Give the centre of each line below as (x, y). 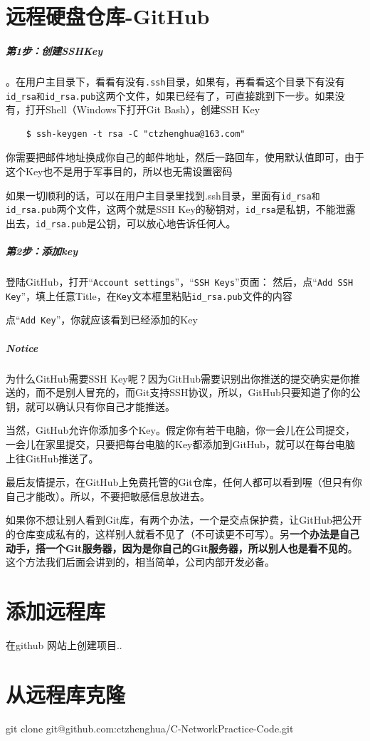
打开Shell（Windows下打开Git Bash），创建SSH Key (143, 109)
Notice (22, 347)
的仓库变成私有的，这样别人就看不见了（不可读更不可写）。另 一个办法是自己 (183, 534)
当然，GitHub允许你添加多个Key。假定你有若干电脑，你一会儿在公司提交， (180, 430)
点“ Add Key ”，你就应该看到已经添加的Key (102, 320)
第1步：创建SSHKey (54, 50)
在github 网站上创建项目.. (64, 644)
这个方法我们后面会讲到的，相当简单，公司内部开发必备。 (140, 562)
